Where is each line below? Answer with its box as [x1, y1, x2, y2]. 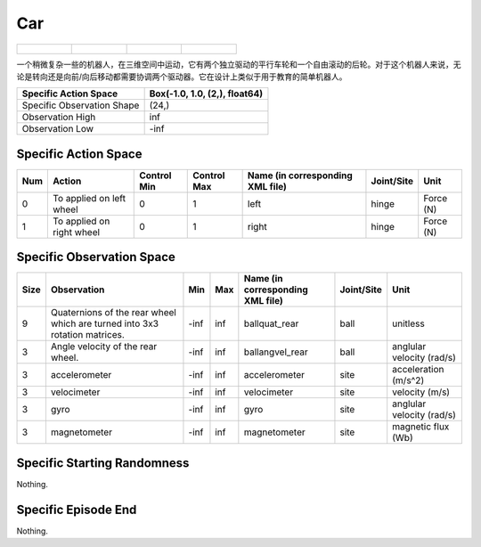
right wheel [52, 225, 101, 238]
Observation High [21, 111, 96, 124]
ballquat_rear [243, 317, 299, 330]
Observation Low [21, 123, 94, 135]
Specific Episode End [16, 502, 137, 517]
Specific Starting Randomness [16, 455, 190, 470]
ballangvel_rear [243, 346, 309, 358]
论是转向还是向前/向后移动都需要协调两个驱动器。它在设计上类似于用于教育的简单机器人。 [16, 71, 347, 82]
